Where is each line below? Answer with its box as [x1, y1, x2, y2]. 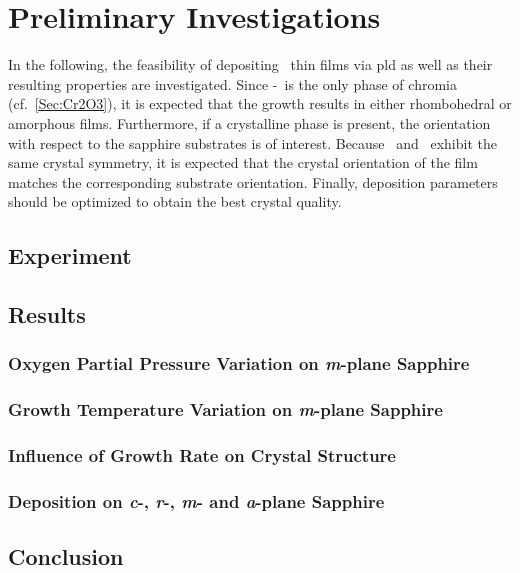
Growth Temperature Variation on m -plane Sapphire [8, 397, 443, 422]
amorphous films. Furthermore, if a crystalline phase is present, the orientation [8, 112, 491, 133]
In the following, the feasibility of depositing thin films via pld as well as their [8, 54, 493, 75]
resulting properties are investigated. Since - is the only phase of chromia [8, 73, 457, 94]
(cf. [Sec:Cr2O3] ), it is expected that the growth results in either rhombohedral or [8, 93, 512, 114]
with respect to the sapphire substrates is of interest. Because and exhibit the [8, 132, 497, 153]
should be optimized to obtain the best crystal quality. [8, 191, 342, 212]
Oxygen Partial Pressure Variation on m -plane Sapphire [8, 351, 470, 376]
